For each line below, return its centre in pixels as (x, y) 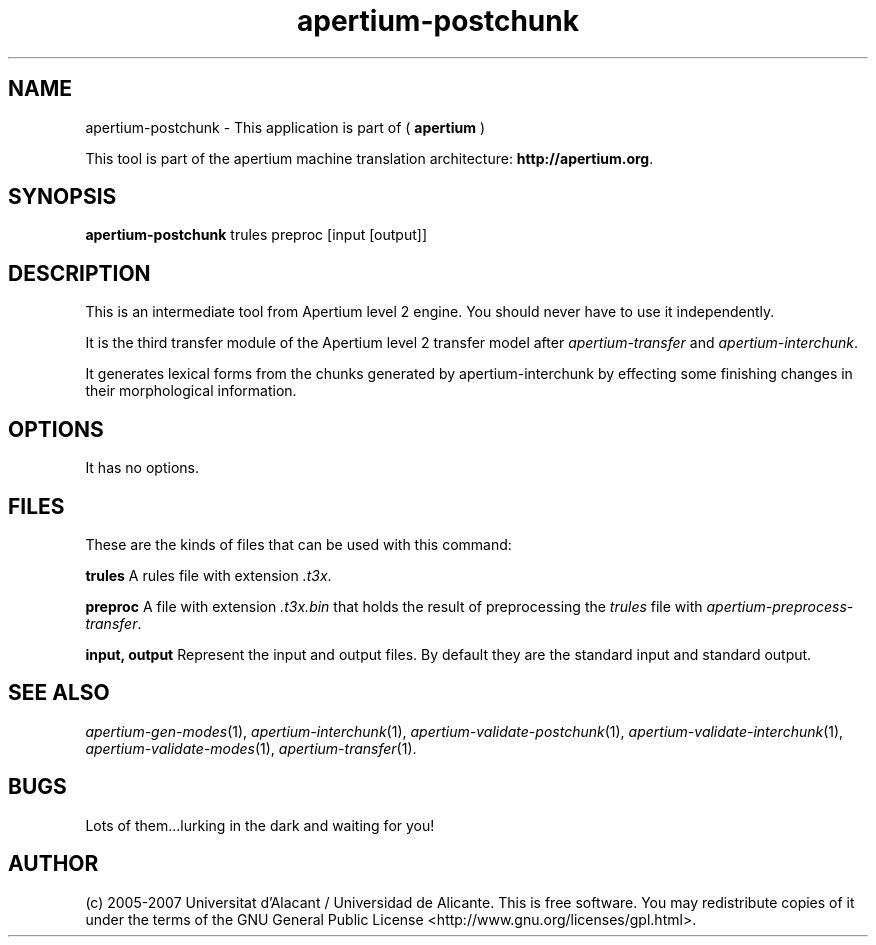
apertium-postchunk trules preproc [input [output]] (256, 235)
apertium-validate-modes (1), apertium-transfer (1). (251, 748)
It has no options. (142, 468)
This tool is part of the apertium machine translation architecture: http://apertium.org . (369, 158)
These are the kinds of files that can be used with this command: (298, 544)
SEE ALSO (59, 693)
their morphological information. (191, 391)
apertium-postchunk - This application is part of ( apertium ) (285, 127)
